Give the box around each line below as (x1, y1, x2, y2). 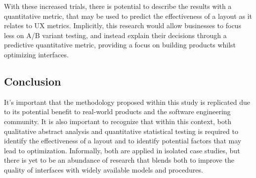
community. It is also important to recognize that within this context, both (4, 116, 231, 126)
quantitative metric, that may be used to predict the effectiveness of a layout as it (4, 10, 252, 21)
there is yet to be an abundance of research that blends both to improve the (4, 155, 234, 165)
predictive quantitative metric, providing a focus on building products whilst (4, 40, 236, 50)
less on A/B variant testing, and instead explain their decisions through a (4, 30, 227, 40)
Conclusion (4, 73, 61, 89)
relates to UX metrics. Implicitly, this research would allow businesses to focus (4, 20, 241, 31)
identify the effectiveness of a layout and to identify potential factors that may (4, 135, 242, 146)
